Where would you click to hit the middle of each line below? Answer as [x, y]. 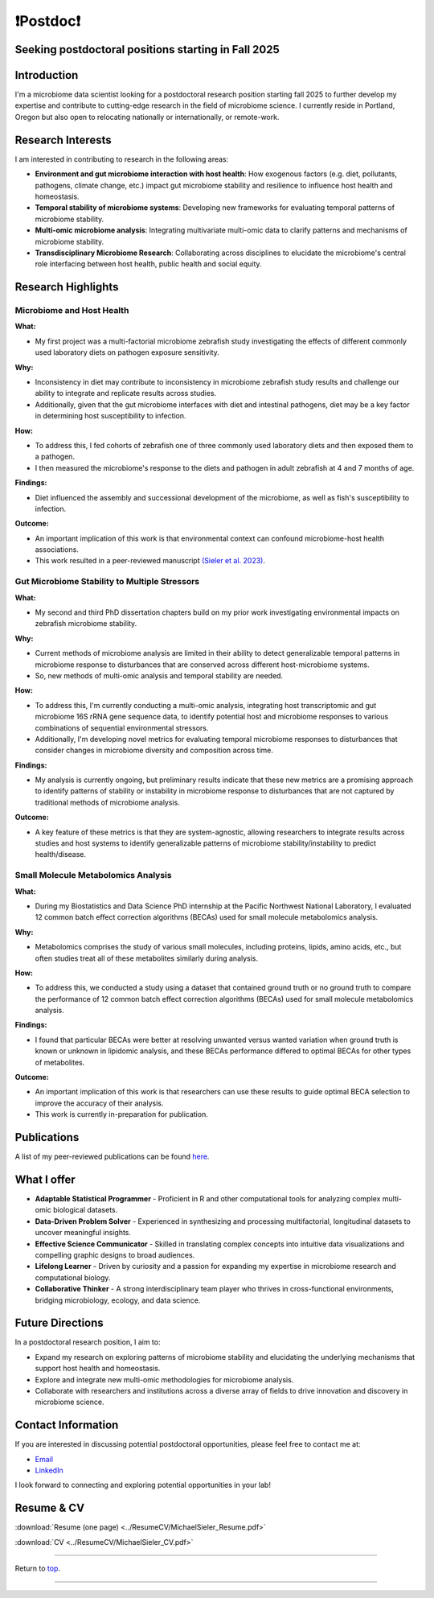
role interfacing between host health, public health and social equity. [148, 264]
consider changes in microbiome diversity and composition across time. [154, 750]
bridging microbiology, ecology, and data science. [118, 1300]
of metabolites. [60, 1062]
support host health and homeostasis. [98, 1369]
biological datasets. [85, 1210]
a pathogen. [55, 457]
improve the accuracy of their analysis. [99, 1103]
